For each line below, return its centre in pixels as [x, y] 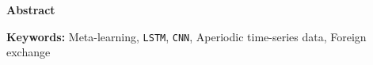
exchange [29, 52]
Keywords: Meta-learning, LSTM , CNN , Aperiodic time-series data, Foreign [186, 36]
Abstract [31, 10]
